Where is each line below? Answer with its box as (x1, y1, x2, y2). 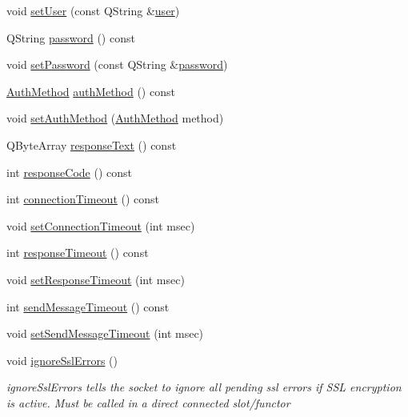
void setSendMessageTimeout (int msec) (6, 325, 204, 342)
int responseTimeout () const (6, 244, 149, 261)
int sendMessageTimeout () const (6, 298, 170, 315)
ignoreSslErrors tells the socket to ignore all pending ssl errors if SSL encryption (6, 379, 402, 395)
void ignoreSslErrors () (6, 351, 118, 368)
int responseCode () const (6, 163, 133, 180)
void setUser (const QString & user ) (6, 2, 180, 18)
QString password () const (6, 29, 135, 46)
